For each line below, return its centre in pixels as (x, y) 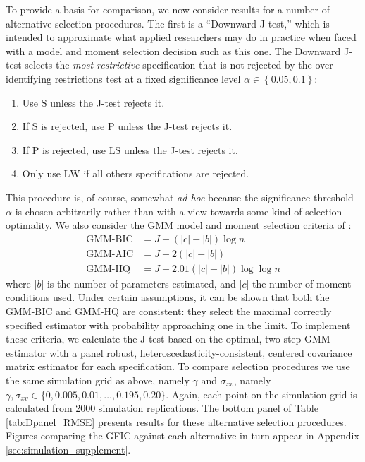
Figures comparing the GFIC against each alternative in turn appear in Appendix (182, 436)
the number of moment (302, 283)
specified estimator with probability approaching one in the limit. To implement (178, 325)
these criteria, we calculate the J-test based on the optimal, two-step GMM (168, 339)
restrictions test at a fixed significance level (148, 78)
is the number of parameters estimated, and (141, 283)
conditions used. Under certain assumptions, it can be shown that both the (168, 297)
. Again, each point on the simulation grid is (261, 394)
